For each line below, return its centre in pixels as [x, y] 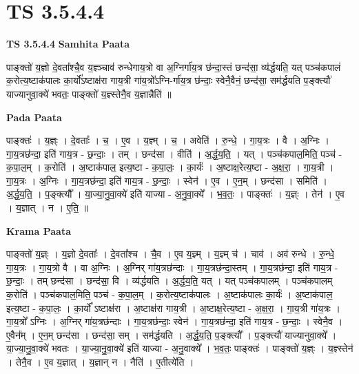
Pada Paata [34, 117]
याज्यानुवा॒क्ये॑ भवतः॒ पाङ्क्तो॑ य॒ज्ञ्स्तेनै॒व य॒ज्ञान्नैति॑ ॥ [89, 93]
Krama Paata [39, 230]
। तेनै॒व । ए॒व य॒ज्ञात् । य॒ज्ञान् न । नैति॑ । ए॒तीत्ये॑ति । [100, 362]
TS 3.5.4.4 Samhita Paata [68, 44]
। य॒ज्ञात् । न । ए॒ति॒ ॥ [48, 208]
